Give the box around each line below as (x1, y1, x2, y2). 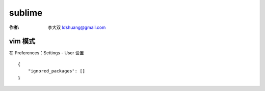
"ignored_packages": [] (27, 68, 85, 74)
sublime (9, 7, 43, 18)
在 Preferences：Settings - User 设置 (9, 50, 84, 56)
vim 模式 (9, 37, 35, 45)
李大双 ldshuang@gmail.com (48, 24, 106, 30)
